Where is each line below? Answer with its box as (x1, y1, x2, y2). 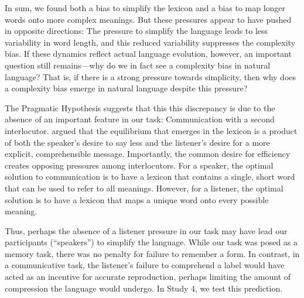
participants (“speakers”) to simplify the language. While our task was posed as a (5, 236, 298, 248)
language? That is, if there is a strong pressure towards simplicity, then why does (5, 70, 296, 83)
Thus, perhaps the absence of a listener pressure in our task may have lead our (5, 224, 288, 237)
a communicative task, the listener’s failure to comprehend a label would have (5, 259, 285, 271)
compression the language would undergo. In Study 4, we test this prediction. (5, 282, 283, 294)
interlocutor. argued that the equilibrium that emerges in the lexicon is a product (5, 124, 298, 136)
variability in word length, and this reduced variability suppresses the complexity (5, 36, 296, 48)
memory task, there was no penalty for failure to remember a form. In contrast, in (5, 247, 300, 259)
